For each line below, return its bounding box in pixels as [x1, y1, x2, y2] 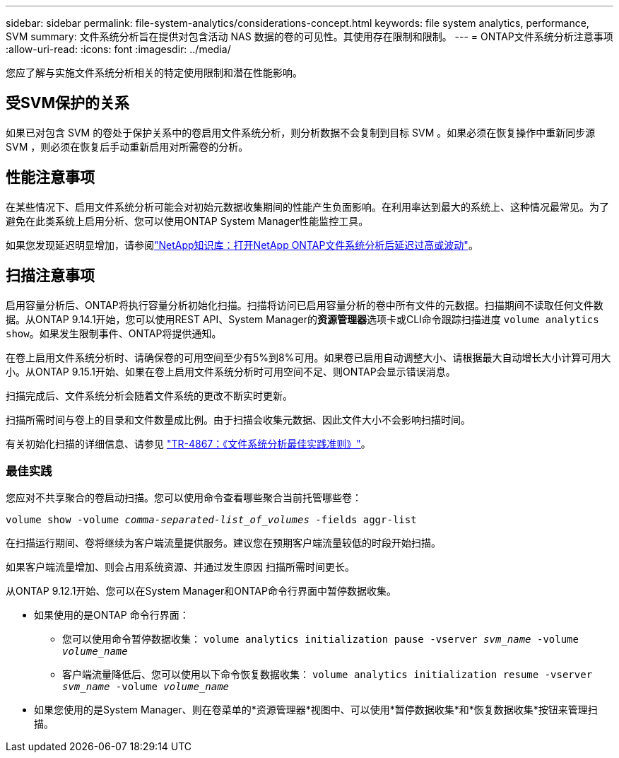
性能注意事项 [6, 168, 95, 187]
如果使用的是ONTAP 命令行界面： [34, 609, 189, 622]
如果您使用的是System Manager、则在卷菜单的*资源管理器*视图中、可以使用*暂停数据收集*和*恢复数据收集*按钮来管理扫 [34, 704, 598, 716]
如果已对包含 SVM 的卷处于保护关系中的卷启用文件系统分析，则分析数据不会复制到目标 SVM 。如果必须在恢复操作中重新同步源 [6, 126, 596, 139]
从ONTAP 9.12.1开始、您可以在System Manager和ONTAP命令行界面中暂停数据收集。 [6, 585, 396, 597]
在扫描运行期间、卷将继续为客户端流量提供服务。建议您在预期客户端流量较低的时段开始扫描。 [6, 537, 441, 549]
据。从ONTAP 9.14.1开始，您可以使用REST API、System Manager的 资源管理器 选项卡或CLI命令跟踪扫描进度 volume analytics [6, 313, 599, 325]
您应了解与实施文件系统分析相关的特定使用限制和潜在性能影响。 [6, 66, 302, 78]
